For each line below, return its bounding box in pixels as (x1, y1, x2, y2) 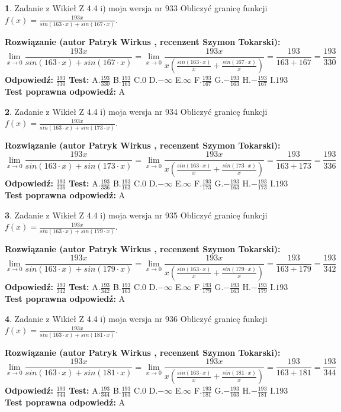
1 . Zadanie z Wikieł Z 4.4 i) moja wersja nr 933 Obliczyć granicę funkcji (5, 2, 268, 14)
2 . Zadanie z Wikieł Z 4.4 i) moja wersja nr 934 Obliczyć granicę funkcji (5, 105, 268, 117)
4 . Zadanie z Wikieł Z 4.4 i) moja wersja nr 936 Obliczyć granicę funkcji (5, 312, 268, 324)
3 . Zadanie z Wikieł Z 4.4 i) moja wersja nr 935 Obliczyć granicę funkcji (5, 208, 268, 221)
